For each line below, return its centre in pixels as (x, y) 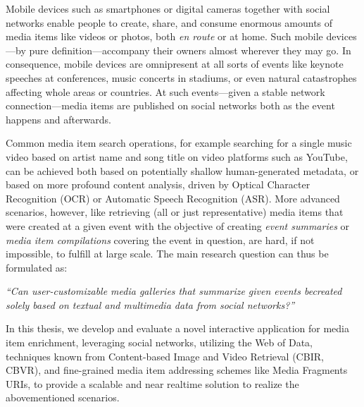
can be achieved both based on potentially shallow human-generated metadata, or (182, 170)
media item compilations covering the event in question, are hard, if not (160, 239)
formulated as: (37, 267)
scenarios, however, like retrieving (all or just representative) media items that (175, 212)
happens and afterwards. (58, 119)
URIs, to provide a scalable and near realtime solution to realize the (152, 383)
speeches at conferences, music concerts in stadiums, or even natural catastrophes (181, 77)
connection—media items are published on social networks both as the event (170, 105)
